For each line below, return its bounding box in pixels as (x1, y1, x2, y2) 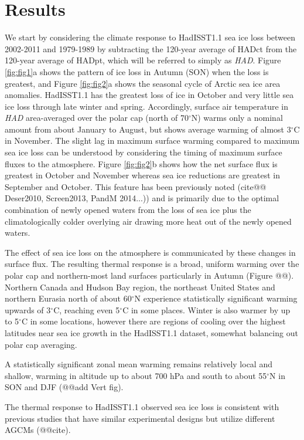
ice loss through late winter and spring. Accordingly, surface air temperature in (5, 100, 289, 112)
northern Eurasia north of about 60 (5, 292, 132, 304)
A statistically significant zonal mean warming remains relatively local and (5, 358, 272, 370)
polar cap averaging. (5, 338, 77, 350)
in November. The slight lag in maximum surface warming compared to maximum (5, 134, 300, 147)
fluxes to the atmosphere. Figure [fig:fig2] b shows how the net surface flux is (5, 157, 278, 170)
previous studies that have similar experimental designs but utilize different (5, 412, 275, 424)
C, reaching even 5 (53, 303, 120, 316)
